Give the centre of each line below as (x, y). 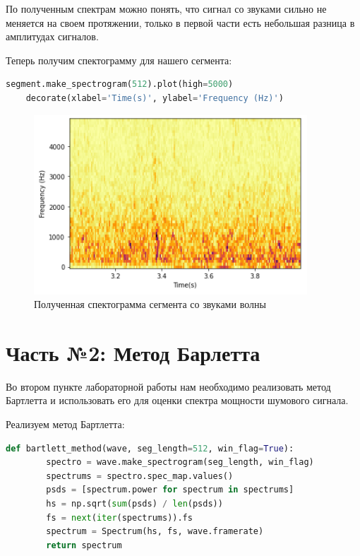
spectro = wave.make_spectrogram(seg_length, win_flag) (180, 462)
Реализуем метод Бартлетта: (65, 424)
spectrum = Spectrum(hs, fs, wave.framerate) (155, 532)
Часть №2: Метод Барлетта (133, 352)
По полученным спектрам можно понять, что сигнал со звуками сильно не (166, 8)
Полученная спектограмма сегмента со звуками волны (150, 304)
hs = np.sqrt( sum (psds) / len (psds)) (134, 504)
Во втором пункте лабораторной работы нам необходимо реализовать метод (168, 386)
